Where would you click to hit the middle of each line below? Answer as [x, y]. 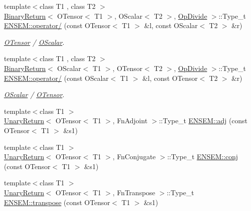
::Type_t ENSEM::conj [203, 157]
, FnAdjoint [130, 121]
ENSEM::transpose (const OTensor [57, 202]
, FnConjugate [134, 157]
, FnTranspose [134, 192]
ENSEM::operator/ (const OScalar [56, 78]
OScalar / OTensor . [34, 94]
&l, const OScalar [171, 25]
